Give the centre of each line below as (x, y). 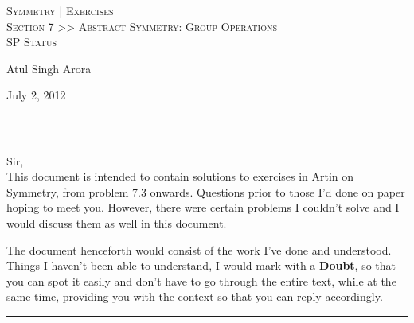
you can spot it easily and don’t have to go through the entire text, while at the (201, 280)
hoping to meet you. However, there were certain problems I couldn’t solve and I (203, 207)
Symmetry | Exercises (60, 10)
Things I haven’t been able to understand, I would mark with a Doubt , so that (201, 265)
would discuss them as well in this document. (117, 222)
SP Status (32, 42)
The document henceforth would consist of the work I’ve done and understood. (199, 249)
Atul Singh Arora (49, 68)
